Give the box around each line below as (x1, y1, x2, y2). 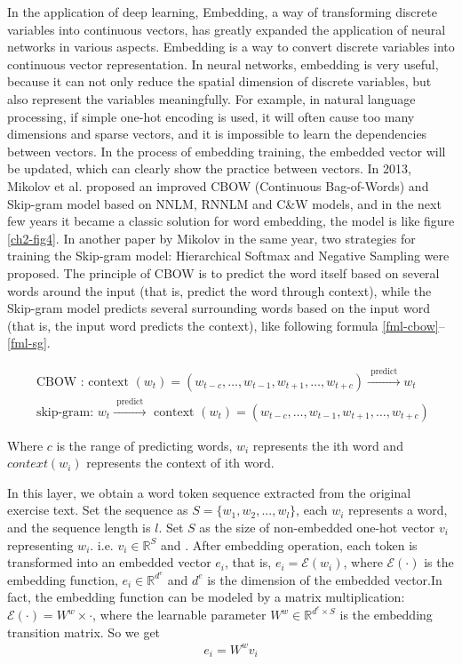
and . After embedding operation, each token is (160, 535, 418, 554)
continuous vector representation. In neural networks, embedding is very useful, (7, 54, 439, 73)
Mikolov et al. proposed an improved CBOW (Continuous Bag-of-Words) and (7, 176, 429, 195)
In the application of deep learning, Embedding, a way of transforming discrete (7, 3, 437, 20)
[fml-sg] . (7, 333, 51, 352)
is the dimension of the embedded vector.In (207, 570, 442, 588)
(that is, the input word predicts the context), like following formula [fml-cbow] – (7, 316, 445, 334)
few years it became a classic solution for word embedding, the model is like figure (7, 212, 455, 230)
